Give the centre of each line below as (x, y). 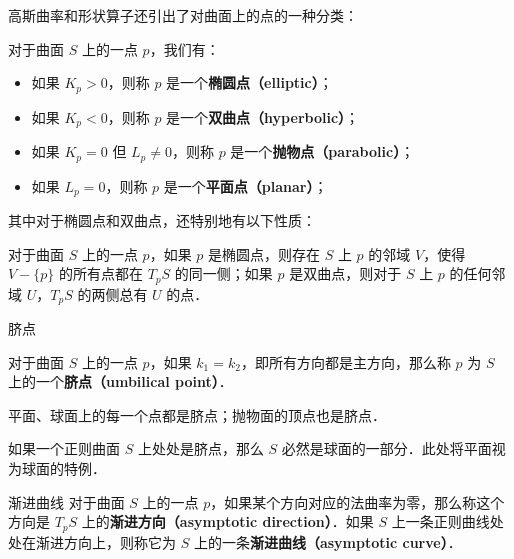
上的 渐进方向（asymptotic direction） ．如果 (227, 521)
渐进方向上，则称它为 (105, 541)
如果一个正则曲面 (64, 448)
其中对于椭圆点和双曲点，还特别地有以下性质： (162, 220)
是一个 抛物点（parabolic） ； (322, 151)
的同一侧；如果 (223, 273)
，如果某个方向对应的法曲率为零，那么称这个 (357, 501)
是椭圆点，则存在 (264, 253)
